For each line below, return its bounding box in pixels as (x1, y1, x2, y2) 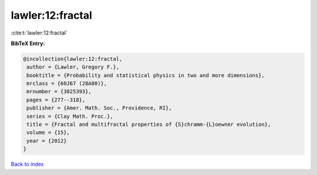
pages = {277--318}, (26, 97, 86, 103)
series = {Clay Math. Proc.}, (26, 113, 114, 119)
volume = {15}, (26, 129, 70, 136)
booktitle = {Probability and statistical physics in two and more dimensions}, (26, 72, 265, 78)
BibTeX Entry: (11, 40, 45, 47)
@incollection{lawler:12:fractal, (23, 56, 123, 62)
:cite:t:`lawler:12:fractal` (11, 29, 68, 36)
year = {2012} (26, 138, 67, 144)
